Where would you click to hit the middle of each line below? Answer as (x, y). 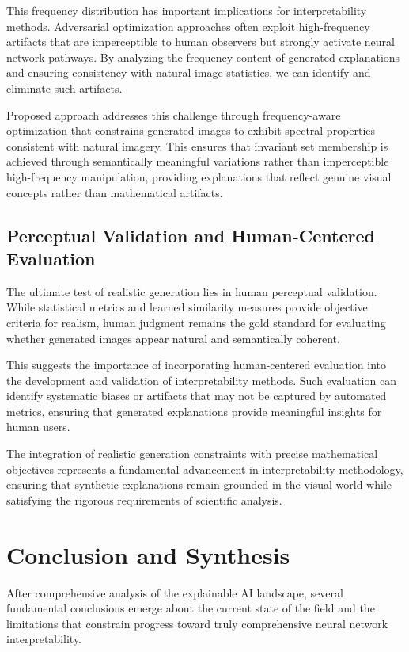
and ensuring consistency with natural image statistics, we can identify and (189, 72)
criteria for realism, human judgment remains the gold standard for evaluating (196, 322)
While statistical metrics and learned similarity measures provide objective (187, 307)
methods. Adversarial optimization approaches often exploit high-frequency (188, 26)
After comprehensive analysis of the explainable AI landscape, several (175, 592)
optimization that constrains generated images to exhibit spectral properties (191, 130)
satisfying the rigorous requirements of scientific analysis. (144, 499)
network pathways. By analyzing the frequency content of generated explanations (203, 57)
